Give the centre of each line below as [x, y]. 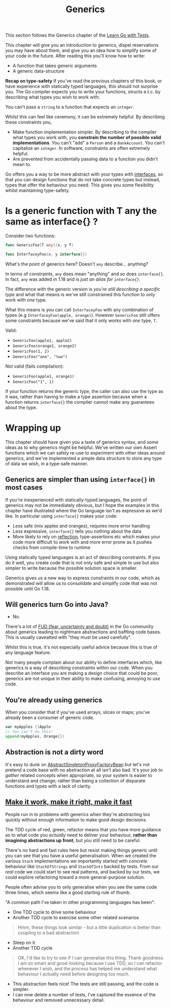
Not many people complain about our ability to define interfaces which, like [84, 662]
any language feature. [28, 653]
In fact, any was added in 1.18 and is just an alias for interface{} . [73, 279]
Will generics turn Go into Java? [57, 605]
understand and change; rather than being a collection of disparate [75, 781]
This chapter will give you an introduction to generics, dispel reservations [82, 45]
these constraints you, [29, 122]
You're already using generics [54, 700]
